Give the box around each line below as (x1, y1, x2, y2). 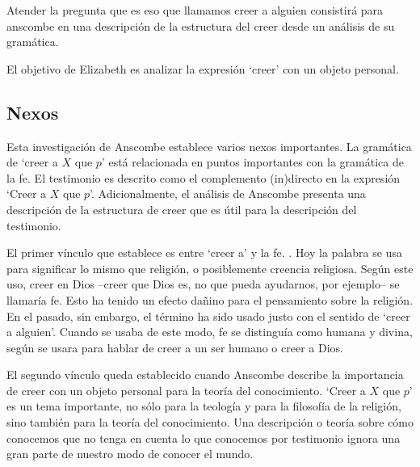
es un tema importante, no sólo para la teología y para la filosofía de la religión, (6, 398, 401, 414)
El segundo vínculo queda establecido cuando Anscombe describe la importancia (6, 366, 404, 383)
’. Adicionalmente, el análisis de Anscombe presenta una (90, 185, 366, 202)
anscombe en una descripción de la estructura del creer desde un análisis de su (6, 17, 395, 34)
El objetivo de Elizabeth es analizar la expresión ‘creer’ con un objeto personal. (6, 60, 399, 77)
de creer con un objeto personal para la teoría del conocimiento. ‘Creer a (6, 381, 366, 398)
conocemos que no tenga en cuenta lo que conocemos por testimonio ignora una (6, 429, 401, 446)
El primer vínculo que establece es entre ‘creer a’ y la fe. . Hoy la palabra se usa (6, 244, 402, 261)
